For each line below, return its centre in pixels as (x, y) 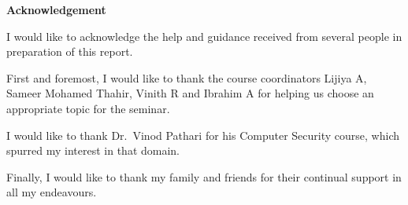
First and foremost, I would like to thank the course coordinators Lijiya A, (187, 77)
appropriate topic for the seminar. (88, 108)
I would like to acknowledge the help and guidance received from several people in (204, 36)
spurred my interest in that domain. (93, 150)
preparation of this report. (70, 51)
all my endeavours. (52, 192)
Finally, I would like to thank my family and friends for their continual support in (204, 176)
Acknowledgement (56, 9)
